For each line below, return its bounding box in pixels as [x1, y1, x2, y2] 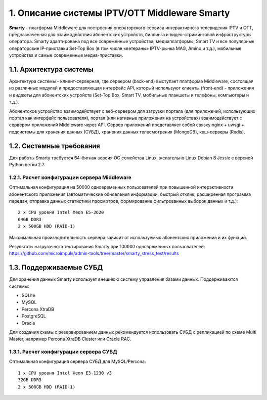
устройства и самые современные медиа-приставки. [9, 52, 123, 58]
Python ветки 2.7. [9, 162, 45, 168]
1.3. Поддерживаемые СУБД [9, 264, 103, 272]
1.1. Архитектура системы [9, 65, 94, 74]
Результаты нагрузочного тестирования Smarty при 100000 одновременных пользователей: [9, 243, 205, 249]
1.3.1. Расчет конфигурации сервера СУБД [9, 349, 118, 356]
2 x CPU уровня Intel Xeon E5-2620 [18, 210, 104, 215]
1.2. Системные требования [9, 141, 100, 150]
